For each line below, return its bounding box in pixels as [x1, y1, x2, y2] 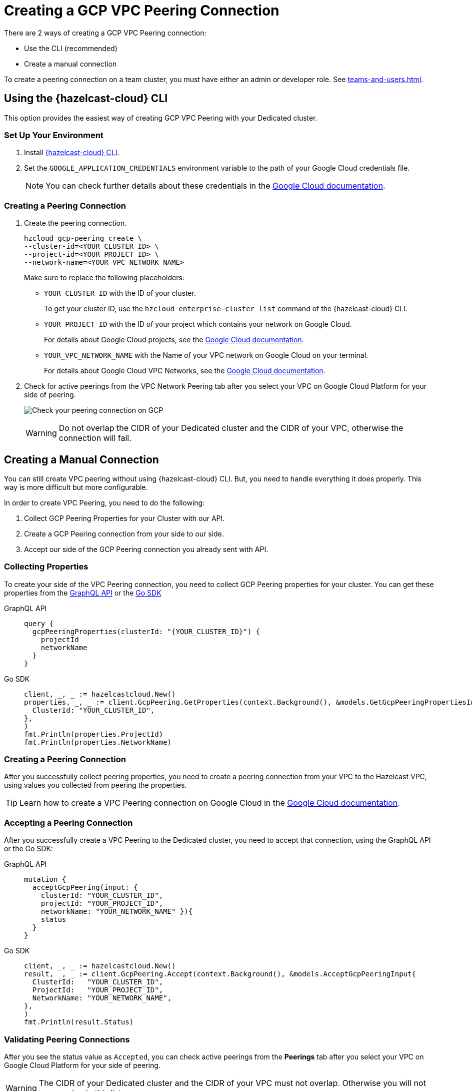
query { [24, 619, 54, 628]
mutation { [24, 875, 66, 884]
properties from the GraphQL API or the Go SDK [4, 588, 161, 597]
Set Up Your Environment [4, 130, 103, 140]
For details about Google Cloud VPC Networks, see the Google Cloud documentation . [44, 366, 325, 375]
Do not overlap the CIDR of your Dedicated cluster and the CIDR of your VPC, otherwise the [58, 423, 403, 433]
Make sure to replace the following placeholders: [24, 273, 184, 282]
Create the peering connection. [24, 219, 127, 228]
